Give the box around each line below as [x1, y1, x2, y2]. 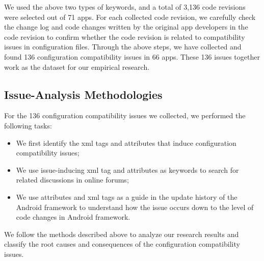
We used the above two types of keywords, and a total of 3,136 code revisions [4, 2, 246, 12]
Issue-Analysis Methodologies [4, 86, 163, 102]
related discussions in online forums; [16, 174, 129, 185]
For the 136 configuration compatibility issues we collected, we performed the [4, 110, 246, 121]
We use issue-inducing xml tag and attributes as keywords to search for [16, 164, 239, 175]
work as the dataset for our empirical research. [4, 61, 150, 72]
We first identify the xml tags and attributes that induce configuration [16, 137, 236, 148]
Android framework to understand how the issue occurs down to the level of [16, 201, 254, 212]
